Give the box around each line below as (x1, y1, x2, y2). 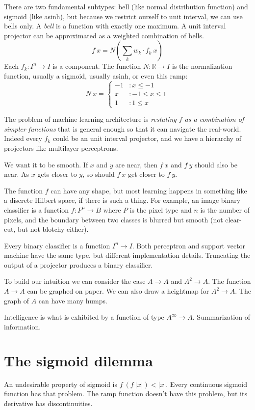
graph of (4, 295, 29, 305)
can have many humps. (38, 295, 107, 305)
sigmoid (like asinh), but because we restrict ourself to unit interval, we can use (4, 11, 243, 21)
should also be (195, 159, 237, 169)
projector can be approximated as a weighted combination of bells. (4, 30, 204, 40)
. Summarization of (192, 312, 250, 322)
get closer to (128, 169, 165, 179)
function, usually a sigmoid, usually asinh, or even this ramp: (4, 70, 188, 81)
